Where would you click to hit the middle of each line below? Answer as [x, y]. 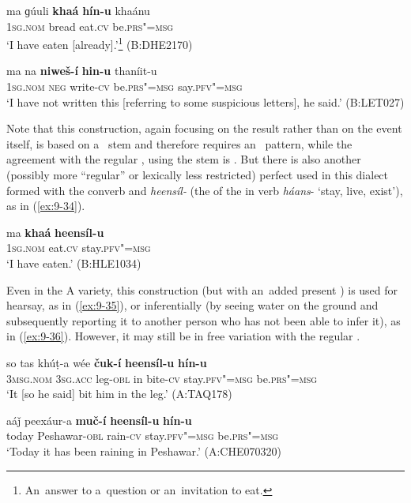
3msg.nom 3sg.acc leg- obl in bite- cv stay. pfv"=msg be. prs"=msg [162, 378]
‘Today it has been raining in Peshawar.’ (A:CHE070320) [144, 450]
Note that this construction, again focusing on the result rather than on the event [204, 128]
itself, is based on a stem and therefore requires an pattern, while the [179, 143]
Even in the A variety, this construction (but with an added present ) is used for [202, 289]
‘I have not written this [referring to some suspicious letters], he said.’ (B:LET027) [205, 101]
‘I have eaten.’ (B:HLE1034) [74, 263]
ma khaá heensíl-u [55, 232]
